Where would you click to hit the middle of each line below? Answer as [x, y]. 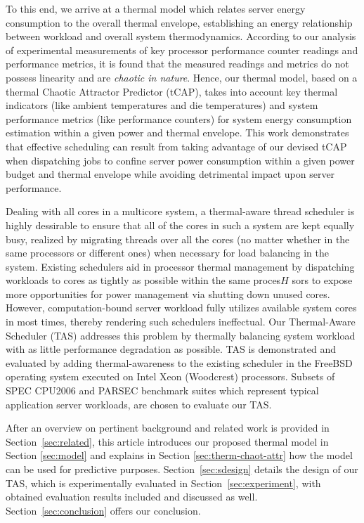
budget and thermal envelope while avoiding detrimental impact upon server [170, 174]
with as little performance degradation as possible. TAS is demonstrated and [171, 349]
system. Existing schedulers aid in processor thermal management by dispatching [180, 266]
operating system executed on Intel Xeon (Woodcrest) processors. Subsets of [170, 376]
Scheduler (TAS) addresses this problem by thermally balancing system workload [181, 335]
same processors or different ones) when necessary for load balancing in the [168, 253]
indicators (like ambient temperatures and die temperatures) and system [162, 105]
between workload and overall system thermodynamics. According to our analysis [181, 36]
